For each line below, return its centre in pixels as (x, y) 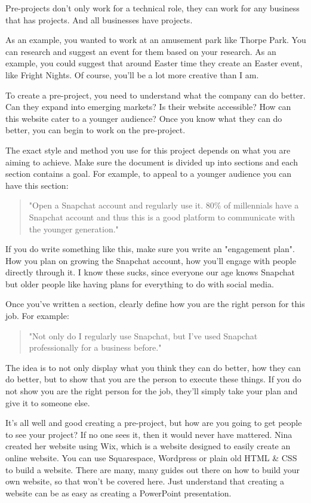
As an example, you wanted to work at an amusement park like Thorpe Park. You (156, 40)
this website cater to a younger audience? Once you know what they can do (144, 118)
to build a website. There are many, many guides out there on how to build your (153, 469)
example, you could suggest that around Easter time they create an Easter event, (154, 63)
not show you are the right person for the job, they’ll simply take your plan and (152, 391)
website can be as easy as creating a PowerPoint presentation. (118, 493)
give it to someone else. (48, 402)
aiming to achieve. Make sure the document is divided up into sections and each (152, 162)
